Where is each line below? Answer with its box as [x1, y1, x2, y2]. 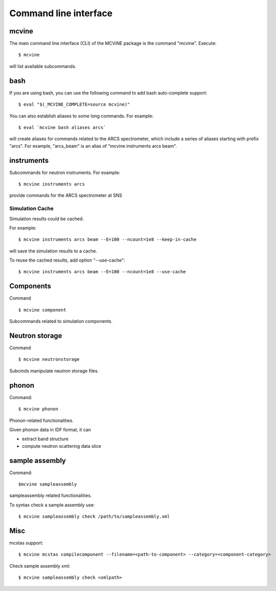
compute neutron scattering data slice [22, 443, 101, 449]
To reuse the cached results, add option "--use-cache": [9, 257, 126, 263]
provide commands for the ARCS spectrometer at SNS [9, 192, 123, 198]
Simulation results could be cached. [9, 216, 84, 222]
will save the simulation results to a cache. [9, 248, 97, 254]
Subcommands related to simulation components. [9, 318, 113, 324]
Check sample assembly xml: [9, 563, 71, 569]
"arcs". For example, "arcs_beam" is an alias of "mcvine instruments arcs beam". [9, 143, 177, 149]
